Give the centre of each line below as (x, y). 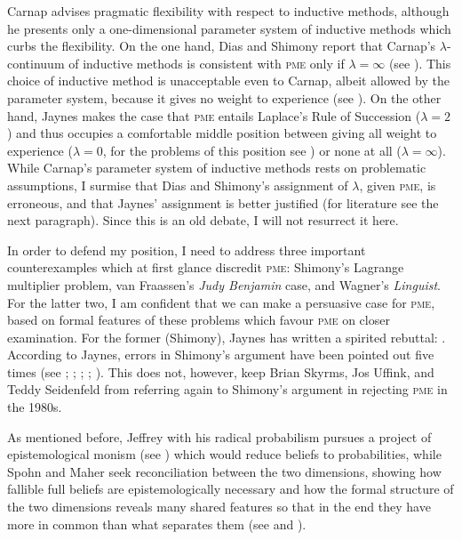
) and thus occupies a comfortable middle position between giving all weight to (222, 133)
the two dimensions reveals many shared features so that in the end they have (219, 507)
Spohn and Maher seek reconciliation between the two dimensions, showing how (224, 471)
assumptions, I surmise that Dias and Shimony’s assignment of (178, 185)
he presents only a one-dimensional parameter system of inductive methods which (229, 28)
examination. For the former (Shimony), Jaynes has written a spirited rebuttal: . (227, 337)
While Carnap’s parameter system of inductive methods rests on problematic (217, 168)
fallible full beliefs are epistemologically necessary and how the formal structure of (231, 489)
